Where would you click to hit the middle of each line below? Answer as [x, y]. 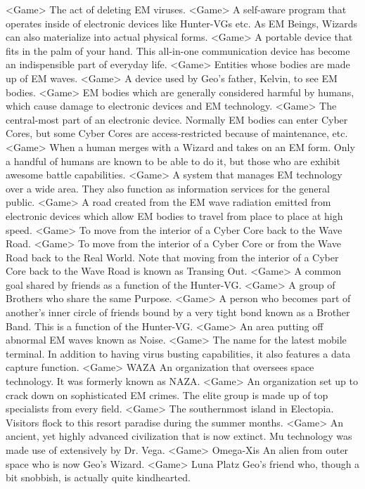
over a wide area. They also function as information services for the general [168, 188]
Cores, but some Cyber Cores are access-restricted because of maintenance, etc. [177, 133]
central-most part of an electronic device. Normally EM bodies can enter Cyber [177, 119]
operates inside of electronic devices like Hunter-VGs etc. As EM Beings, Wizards [182, 23]
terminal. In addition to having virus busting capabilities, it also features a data [178, 353]
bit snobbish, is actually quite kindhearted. [98, 477]
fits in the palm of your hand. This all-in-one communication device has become [178, 50]
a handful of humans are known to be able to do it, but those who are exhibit [173, 161]
